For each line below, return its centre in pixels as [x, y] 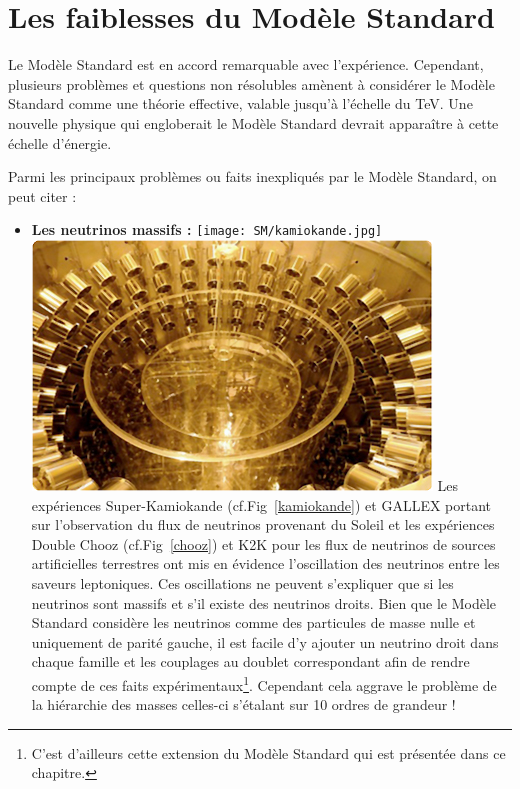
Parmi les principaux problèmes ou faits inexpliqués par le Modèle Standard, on [252, 176]
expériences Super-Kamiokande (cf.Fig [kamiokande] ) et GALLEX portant [261, 504]
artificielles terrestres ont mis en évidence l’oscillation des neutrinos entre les [265, 563]
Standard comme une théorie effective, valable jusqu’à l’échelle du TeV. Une [240, 103]
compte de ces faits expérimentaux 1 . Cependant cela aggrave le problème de [264, 683]
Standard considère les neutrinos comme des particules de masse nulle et [253, 622]
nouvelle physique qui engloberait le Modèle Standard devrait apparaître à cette [253, 122]
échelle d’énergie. [60, 142]
